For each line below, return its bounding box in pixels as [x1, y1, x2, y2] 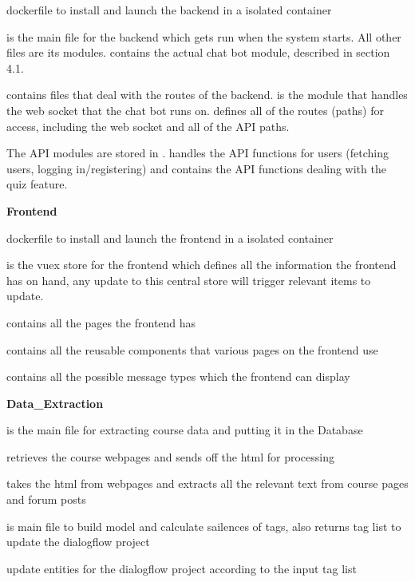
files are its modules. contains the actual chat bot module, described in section [6, 44, 390, 61]
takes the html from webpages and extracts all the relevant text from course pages [6, 475, 409, 492]
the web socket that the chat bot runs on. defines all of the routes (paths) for [6, 101, 384, 118]
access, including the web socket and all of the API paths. [6, 117, 290, 134]
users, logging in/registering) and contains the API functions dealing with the [6, 160, 386, 176]
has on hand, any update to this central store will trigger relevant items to [6, 271, 371, 288]
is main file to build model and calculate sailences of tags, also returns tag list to [6, 517, 401, 534]
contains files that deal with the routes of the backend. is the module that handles [6, 86, 408, 103]
